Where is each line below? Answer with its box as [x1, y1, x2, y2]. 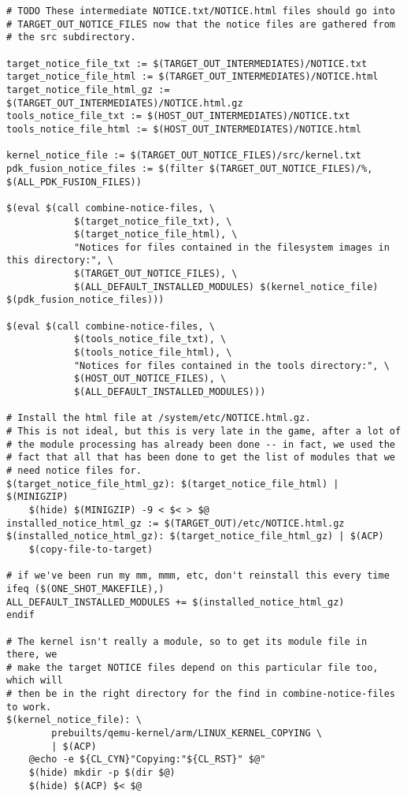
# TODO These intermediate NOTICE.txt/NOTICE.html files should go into [6, 6, 395, 17]
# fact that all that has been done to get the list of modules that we [6, 452, 395, 464]
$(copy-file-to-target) [28, 543, 154, 555]
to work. [6, 701, 52, 713]
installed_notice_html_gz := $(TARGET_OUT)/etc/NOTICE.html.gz [6, 517, 345, 529]
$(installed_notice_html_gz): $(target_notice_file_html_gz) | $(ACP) [6, 531, 384, 542]
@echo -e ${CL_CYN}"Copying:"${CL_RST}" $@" [28, 754, 266, 765]
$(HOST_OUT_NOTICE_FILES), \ [73, 373, 227, 385]
